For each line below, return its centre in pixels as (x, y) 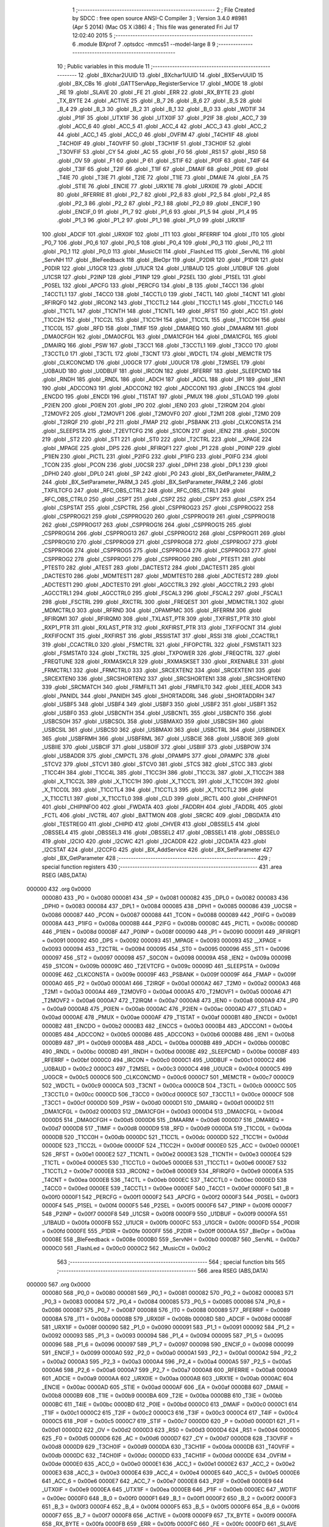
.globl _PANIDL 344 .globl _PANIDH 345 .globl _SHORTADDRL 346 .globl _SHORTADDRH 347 (158, 696)
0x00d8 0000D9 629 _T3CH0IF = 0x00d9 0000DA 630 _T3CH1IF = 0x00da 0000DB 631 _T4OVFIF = (168, 1447)
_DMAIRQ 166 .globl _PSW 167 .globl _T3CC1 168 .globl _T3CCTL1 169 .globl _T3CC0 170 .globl (160, 345)
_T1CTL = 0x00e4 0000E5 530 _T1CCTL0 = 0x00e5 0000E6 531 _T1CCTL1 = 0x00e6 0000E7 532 (164, 1162)
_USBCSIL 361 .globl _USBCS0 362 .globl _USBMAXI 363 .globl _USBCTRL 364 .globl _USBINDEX (164, 730)
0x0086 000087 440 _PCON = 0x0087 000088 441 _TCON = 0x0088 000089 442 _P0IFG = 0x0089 (169, 915)
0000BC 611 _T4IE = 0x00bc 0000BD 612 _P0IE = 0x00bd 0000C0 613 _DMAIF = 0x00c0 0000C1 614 (170, 1404)
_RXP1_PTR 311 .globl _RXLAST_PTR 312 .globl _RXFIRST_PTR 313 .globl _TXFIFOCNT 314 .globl (161, 627)
